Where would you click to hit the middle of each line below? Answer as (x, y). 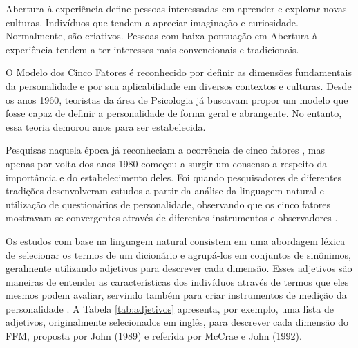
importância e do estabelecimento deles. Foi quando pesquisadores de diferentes (174, 177)
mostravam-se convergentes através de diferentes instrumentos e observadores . (172, 218)
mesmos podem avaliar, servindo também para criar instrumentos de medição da (176, 295)
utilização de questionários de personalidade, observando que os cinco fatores (168, 204)
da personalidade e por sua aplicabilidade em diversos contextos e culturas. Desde (179, 85)
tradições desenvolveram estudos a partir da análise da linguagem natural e (165, 191)
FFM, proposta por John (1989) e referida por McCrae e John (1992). (154, 336)
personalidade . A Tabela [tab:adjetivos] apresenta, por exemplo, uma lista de (170, 308)
